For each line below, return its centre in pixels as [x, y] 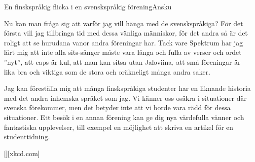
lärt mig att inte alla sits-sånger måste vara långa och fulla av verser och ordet [123, 52]
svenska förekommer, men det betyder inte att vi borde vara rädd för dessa [117, 107]
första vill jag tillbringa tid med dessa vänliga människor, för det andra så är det [126, 33]
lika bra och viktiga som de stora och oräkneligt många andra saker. [107, 71]
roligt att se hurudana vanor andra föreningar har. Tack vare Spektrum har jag [124, 42]
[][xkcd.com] [22, 153]
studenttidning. [27, 137]
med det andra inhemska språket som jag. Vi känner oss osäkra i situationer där [125, 98]
